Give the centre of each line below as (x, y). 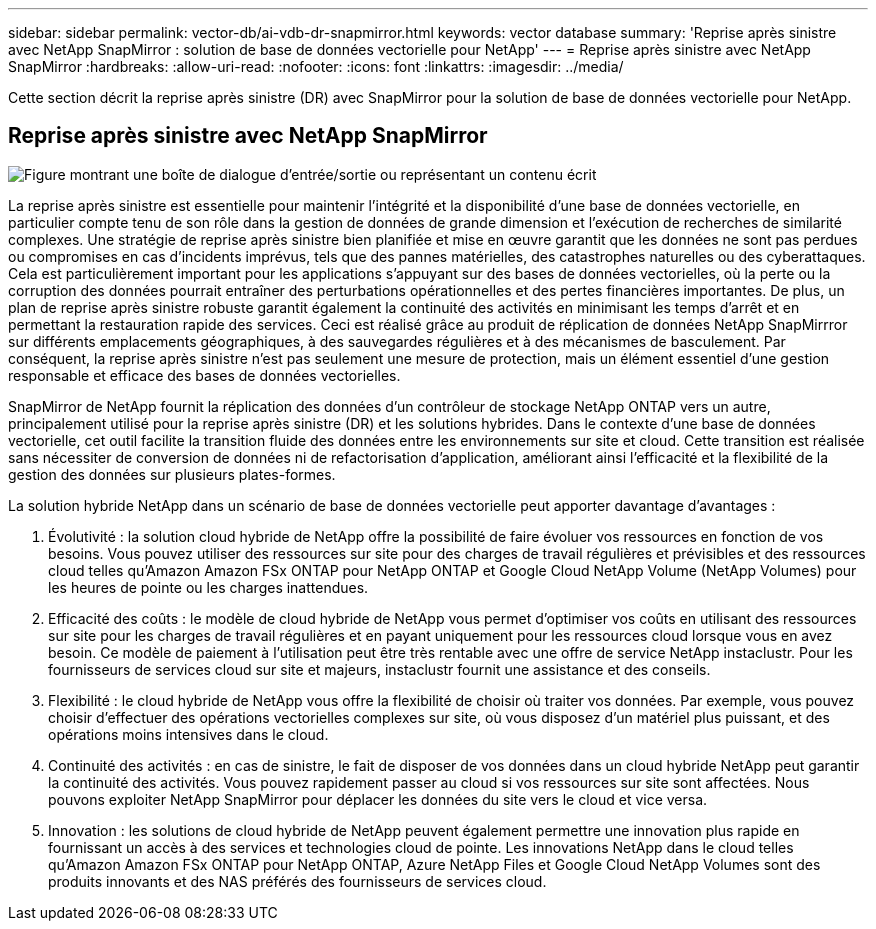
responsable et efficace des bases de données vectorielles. (204, 375)
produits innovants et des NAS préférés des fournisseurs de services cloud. (297, 881)
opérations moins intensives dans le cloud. (188, 734)
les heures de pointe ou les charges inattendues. (208, 587)
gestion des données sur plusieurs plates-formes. (172, 474)
